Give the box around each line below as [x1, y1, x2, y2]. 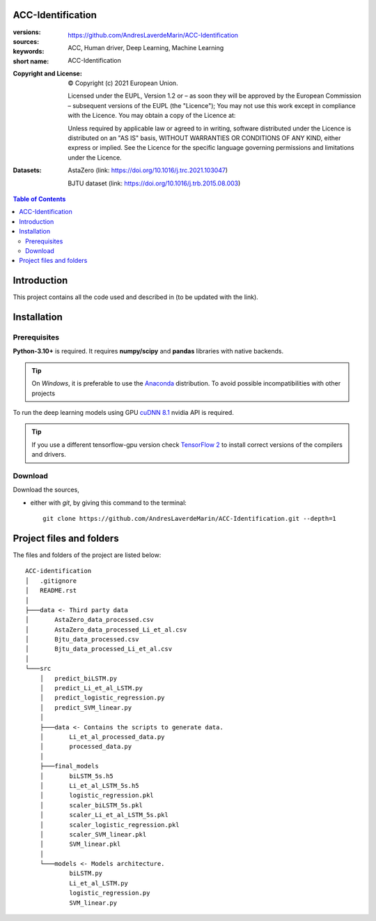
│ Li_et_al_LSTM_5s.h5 [39, 782, 139, 789]
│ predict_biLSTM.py [39, 674, 118, 683]
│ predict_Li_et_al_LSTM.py [39, 684, 143, 692]
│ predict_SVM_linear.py [39, 703, 132, 711]
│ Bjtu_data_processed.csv [25, 635, 139, 644]
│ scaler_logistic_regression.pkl [39, 821, 180, 829]
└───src [25, 664, 52, 673]
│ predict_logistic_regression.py [39, 694, 165, 702]
